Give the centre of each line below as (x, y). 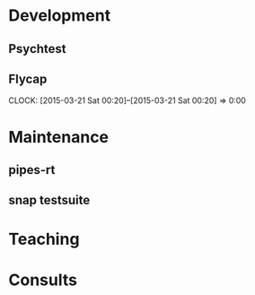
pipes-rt (32, 170)
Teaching (44, 239)
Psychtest (37, 49)
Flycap (28, 78)
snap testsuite (49, 200)
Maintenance (59, 137)
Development (60, 16)
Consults (43, 280)
